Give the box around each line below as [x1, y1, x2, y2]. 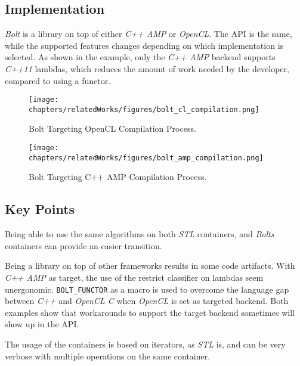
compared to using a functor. [5, 74, 111, 86]
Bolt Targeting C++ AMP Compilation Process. [29, 170, 207, 183]
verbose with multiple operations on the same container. [5, 349, 211, 362]
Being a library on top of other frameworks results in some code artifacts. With [5, 259, 295, 272]
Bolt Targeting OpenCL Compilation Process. [29, 122, 196, 135]
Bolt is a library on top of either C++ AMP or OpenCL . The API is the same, [5, 27, 292, 40]
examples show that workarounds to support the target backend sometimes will [5, 306, 295, 318]
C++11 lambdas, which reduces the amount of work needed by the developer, [5, 62, 289, 75]
